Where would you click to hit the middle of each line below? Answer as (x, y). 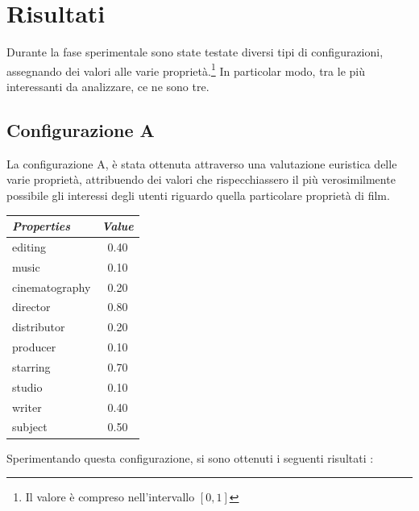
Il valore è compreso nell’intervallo (110, 497)
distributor (39, 327)
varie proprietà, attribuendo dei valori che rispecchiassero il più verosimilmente (201, 179)
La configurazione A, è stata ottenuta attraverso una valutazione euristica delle (202, 163)
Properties (41, 226)
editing (29, 246)
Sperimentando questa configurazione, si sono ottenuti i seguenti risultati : (190, 457)
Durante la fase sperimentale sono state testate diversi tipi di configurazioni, (195, 52)
